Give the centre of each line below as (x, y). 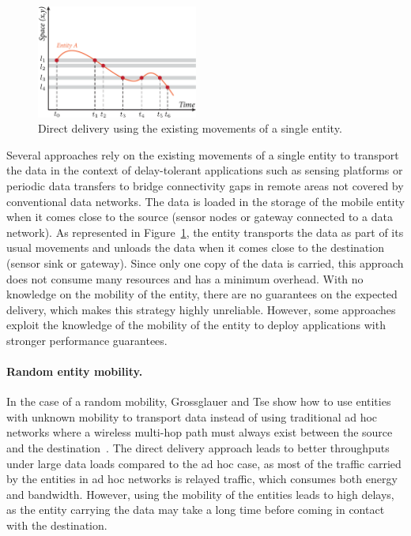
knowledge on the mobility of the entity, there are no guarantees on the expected (202, 294)
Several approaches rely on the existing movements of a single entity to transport (203, 154)
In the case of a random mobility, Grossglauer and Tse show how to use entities (199, 401)
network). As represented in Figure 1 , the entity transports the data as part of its (205, 232)
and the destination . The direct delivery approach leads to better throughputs (198, 448)
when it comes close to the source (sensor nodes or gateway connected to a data (200, 217)
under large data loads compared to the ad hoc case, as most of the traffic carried (204, 463)
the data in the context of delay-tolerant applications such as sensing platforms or (205, 170)
